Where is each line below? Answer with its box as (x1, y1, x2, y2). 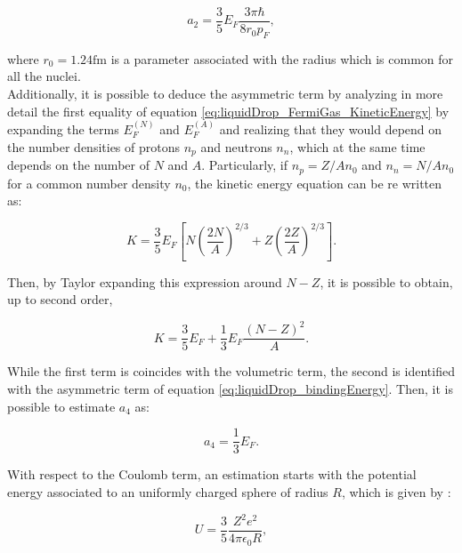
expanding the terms (7, 120, 119, 139)
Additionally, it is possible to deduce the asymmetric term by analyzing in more (7, 84, 443, 103)
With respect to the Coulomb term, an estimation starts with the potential (7, 465, 417, 484)
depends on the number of (7, 156, 150, 174)
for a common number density (7, 173, 171, 192)
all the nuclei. (7, 67, 81, 85)
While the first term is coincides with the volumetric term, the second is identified (7, 362, 455, 381)
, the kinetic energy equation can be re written (187, 173, 442, 192)
